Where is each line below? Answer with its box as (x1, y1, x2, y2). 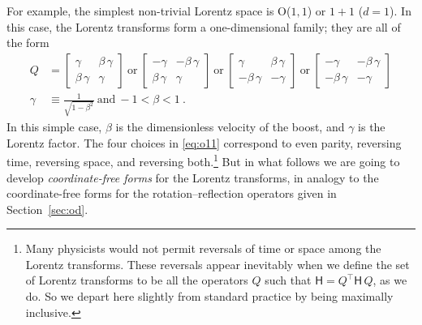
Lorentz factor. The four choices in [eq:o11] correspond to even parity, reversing (6, 134, 402, 151)
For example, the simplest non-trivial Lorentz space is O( (6, 2, 291, 19)
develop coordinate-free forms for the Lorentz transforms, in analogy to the (6, 169, 379, 186)
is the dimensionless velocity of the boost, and (115, 118, 345, 135)
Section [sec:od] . (6, 200, 88, 217)
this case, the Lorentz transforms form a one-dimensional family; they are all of (6, 18, 401, 35)
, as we (372, 272, 407, 289)
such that (265, 272, 312, 289)
